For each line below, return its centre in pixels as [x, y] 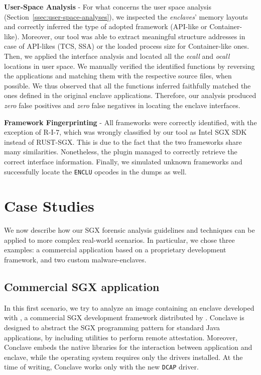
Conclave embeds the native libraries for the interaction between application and [128, 347]
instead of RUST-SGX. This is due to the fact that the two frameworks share [123, 142]
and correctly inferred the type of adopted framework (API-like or [106, 26]
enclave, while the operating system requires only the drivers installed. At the [123, 357]
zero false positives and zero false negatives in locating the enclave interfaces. [122, 105]
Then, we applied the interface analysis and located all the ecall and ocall [117, 56]
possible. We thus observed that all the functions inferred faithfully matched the [127, 85]
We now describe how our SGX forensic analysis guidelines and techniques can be [129, 230]
